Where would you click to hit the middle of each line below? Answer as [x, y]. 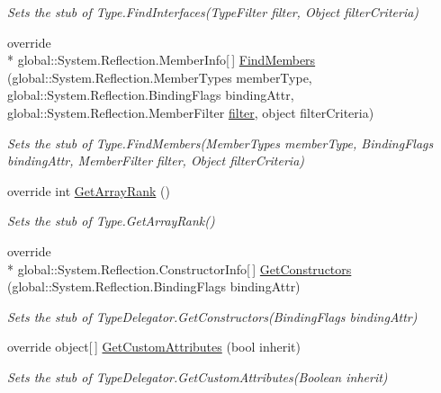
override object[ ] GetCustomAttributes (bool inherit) [154, 347]
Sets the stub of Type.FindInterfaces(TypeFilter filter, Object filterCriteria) [213, 12]
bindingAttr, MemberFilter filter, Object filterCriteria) [156, 161]
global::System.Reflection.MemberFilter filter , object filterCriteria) [191, 112]
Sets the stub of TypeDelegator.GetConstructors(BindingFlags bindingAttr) [212, 316]
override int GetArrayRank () [89, 190]
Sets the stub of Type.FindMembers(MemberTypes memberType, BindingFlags [220, 143]
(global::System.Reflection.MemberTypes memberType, [160, 77]
